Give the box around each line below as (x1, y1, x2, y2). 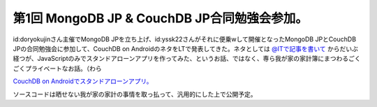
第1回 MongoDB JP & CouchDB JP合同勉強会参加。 (13, 10, 309, 26)
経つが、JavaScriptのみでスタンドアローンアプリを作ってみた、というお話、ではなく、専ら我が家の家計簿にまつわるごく (13, 55, 361, 63)
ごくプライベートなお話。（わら (13, 64, 102, 73)
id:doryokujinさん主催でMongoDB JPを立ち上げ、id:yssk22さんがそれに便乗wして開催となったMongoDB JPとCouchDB (13, 35, 356, 43)
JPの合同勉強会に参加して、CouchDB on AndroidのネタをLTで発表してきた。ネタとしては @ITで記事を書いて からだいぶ (13, 44, 359, 52)
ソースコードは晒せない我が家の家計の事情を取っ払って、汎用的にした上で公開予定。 (13, 90, 257, 98)
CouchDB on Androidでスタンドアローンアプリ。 (13, 77, 153, 85)
